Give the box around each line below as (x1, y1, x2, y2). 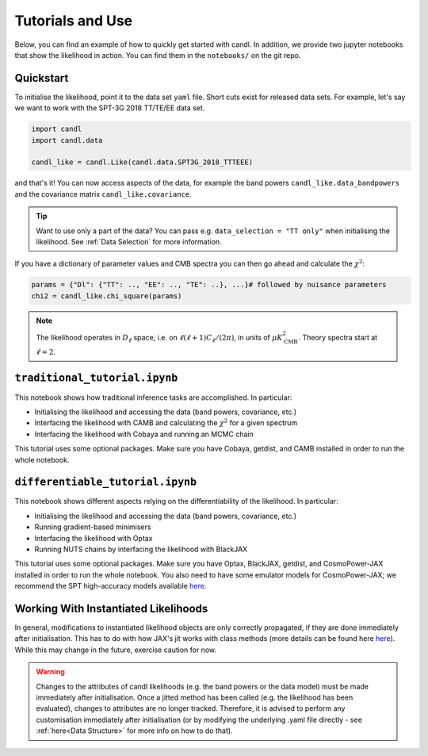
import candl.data (31, 136, 103, 144)
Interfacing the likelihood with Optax (34, 533, 153, 543)
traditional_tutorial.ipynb (14, 371, 178, 385)
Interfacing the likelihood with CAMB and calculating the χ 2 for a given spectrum (34, 417, 298, 428)
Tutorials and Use (14, 12, 133, 29)
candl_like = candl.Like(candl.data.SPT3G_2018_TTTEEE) (31, 158, 254, 167)
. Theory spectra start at (298, 332, 378, 342)
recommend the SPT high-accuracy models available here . (14, 581, 207, 591)
